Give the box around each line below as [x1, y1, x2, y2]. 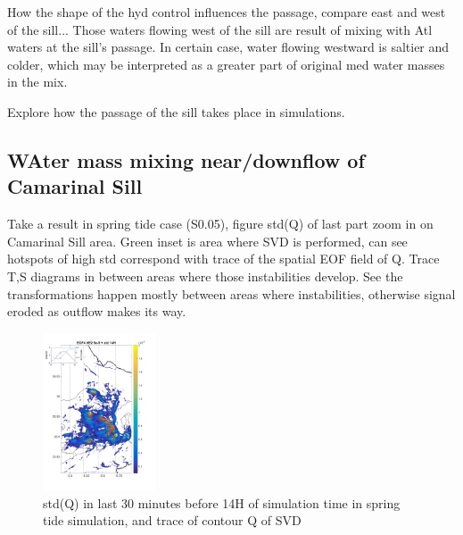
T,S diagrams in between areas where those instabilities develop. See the [7, 266, 403, 285]
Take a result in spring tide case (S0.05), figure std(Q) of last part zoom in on [7, 214, 434, 233]
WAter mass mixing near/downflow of [7, 146, 365, 173]
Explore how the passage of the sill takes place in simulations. [7, 102, 345, 121]
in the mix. [7, 72, 68, 91]
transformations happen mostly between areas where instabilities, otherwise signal [7, 284, 456, 303]
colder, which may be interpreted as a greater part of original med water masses [7, 54, 445, 73]
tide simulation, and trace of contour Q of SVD [43, 511, 302, 530]
